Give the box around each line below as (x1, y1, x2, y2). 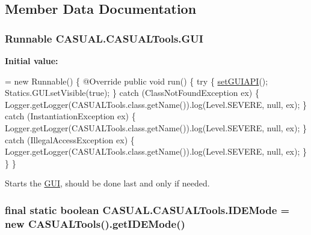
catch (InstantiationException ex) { (5, 110, 136, 122)
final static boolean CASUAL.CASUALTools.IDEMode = (5, 202, 290, 217)
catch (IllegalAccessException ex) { (5, 133, 135, 146)
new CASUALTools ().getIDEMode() (5, 216, 185, 231)
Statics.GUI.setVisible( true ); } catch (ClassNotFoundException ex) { (5, 86, 259, 99)
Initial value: (5, 55, 58, 67)
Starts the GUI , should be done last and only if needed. (5, 177, 210, 189)
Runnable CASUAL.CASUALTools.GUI (5, 31, 203, 46)
